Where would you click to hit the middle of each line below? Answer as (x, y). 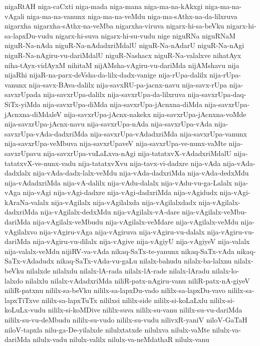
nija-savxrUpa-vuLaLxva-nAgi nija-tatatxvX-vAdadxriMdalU (138, 153)
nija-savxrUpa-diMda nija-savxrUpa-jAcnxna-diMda (122, 104)
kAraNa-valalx (27, 202)
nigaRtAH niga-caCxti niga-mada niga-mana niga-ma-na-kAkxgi (104, 6)
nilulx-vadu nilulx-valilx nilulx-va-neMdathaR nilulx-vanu (121, 339)
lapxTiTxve (22, 300)
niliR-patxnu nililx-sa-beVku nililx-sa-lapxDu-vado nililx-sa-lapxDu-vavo (115, 290)
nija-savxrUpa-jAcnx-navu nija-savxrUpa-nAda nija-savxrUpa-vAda (108, 124)
